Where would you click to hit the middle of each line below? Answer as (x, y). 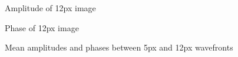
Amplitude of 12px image (50, 8)
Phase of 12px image (42, 27)
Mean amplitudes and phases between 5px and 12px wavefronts (119, 47)
